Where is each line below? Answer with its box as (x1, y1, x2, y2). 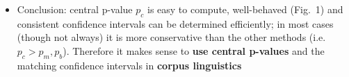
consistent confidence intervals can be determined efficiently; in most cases (17, 16, 334, 31)
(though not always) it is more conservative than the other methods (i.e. (17, 30, 326, 44)
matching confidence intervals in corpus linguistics (17, 58, 242, 72)
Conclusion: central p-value (17, 2, 133, 16)
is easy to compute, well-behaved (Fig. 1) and (147, 2, 343, 16)
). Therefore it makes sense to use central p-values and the (63, 43, 325, 58)
